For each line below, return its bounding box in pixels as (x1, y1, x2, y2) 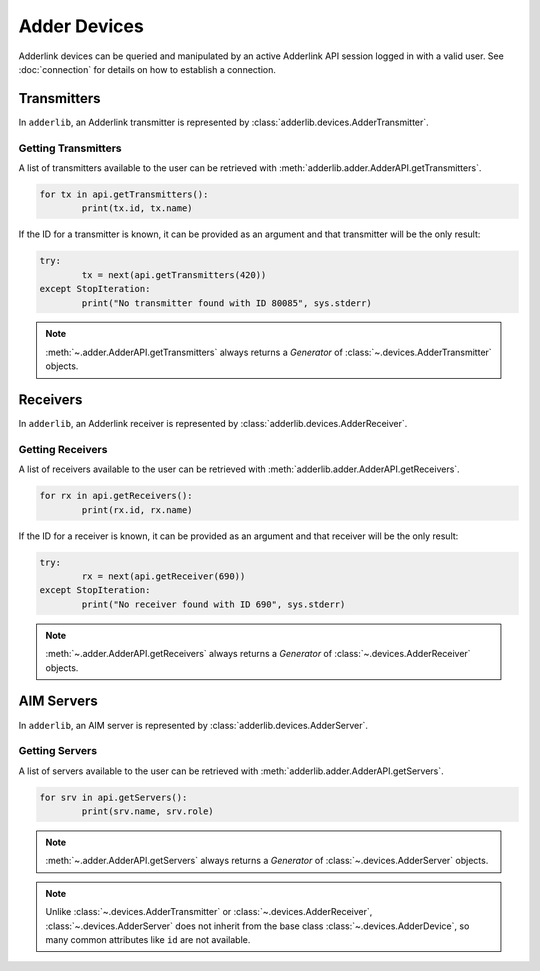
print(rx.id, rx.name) (81, 504, 194, 515)
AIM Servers (18, 693, 99, 710)
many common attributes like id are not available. (45, 933, 251, 945)
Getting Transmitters (18, 141, 122, 155)
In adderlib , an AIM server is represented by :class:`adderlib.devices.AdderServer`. (18, 719, 369, 731)
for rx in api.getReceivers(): (39, 490, 194, 502)
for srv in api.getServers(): (39, 791, 188, 803)
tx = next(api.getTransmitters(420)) (81, 269, 267, 280)
